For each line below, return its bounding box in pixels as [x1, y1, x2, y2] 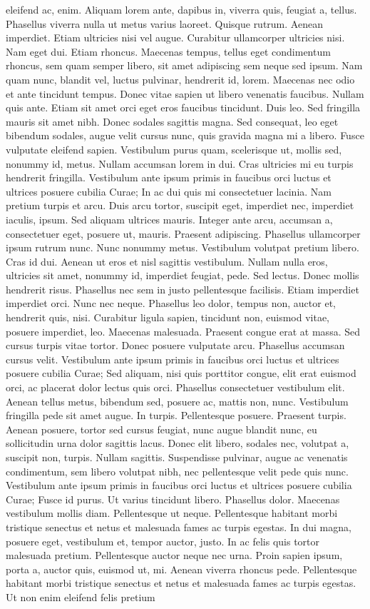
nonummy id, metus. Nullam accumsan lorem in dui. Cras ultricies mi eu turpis [6, 156, 354, 171]
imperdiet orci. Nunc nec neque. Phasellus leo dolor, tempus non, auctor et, [6, 296, 336, 311]
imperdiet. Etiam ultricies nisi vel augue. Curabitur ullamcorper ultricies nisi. [6, 30, 345, 45]
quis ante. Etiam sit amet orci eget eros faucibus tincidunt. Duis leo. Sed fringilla [6, 100, 361, 115]
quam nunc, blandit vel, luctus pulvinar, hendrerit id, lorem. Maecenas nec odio [6, 71, 355, 86]
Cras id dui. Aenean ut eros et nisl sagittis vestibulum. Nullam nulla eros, [6, 253, 328, 268]
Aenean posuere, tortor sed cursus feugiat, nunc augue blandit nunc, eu [6, 421, 317, 436]
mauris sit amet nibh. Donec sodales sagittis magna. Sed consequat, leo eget [6, 114, 339, 129]
